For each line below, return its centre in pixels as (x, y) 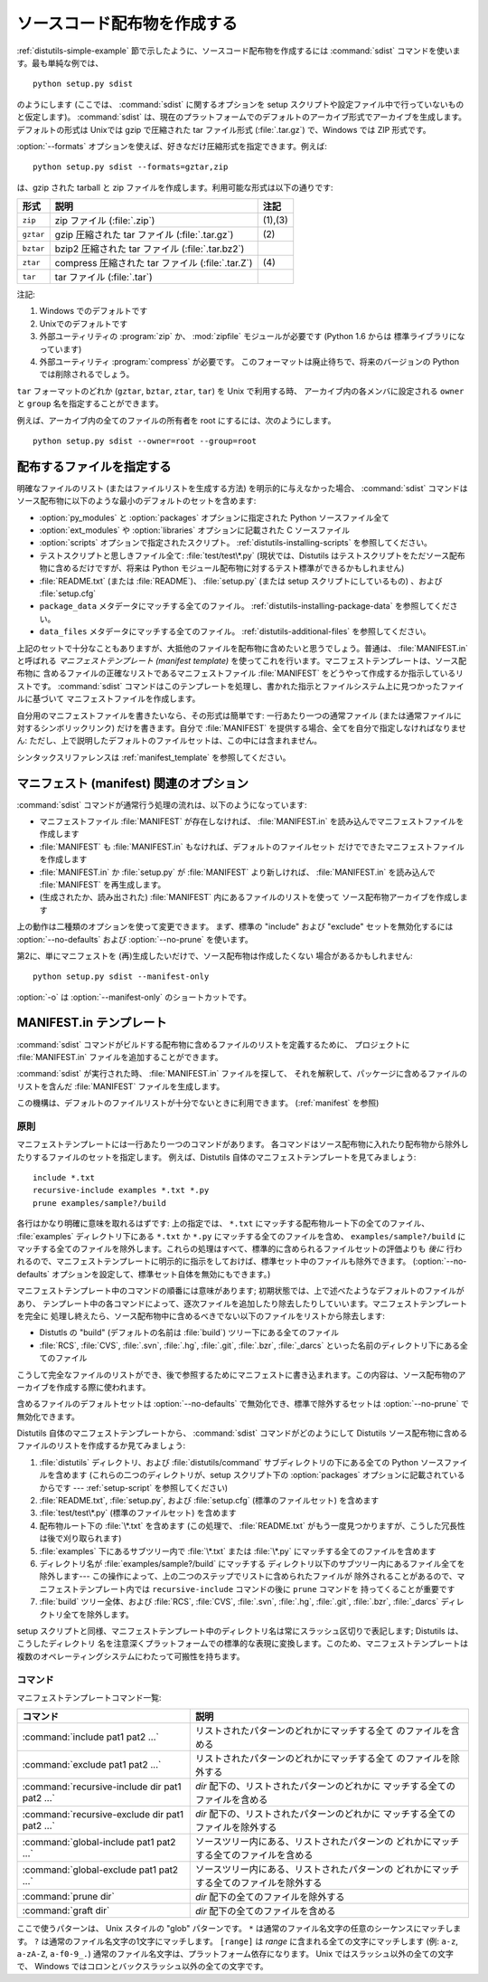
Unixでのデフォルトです (84, 323)
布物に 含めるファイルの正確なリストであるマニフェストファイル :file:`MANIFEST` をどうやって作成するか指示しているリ (240, 673)
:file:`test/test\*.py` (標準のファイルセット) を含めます (138, 1513)
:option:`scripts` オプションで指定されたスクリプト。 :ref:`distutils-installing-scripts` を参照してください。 (236, 543)
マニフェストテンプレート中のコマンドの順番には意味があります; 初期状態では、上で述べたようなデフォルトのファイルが (240, 1291)
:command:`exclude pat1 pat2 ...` (92, 1765)
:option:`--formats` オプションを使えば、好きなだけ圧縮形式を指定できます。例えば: (172, 146)
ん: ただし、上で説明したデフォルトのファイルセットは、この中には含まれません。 (169, 741)
